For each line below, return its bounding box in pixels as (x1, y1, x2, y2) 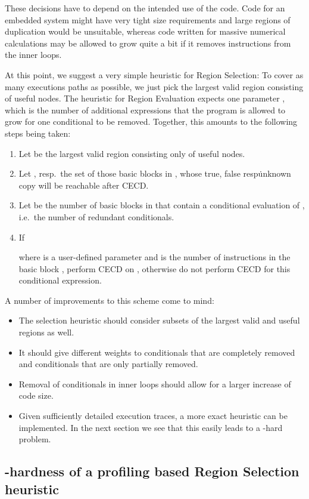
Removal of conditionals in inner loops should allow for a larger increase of (18, 377, 291, 390)
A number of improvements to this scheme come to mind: (5, 294, 214, 306)
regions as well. (18, 326, 74, 338)
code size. (18, 389, 54, 402)
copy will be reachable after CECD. (18, 178, 149, 191)
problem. (18, 433, 51, 445)
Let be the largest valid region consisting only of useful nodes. (18, 147, 245, 159)
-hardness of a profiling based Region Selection (5, 462, 299, 480)
